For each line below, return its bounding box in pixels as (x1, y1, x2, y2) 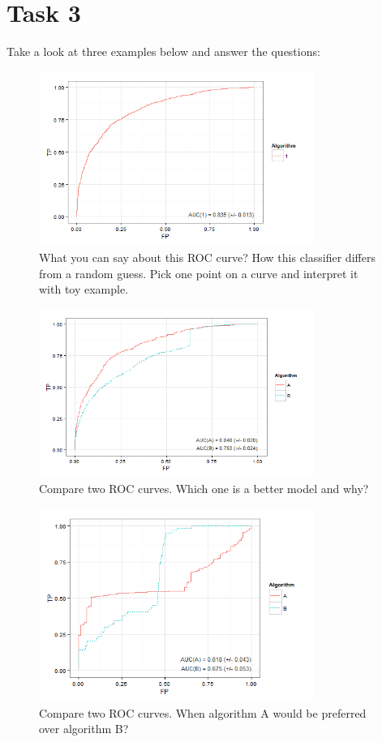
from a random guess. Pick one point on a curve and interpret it (39, 264, 358, 281)
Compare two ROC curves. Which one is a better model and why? (39, 479, 369, 496)
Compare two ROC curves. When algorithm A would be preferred (39, 704, 367, 721)
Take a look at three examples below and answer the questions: (6, 43, 320, 60)
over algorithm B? (39, 720, 129, 737)
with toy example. (39, 281, 129, 298)
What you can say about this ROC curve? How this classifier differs (39, 248, 376, 265)
